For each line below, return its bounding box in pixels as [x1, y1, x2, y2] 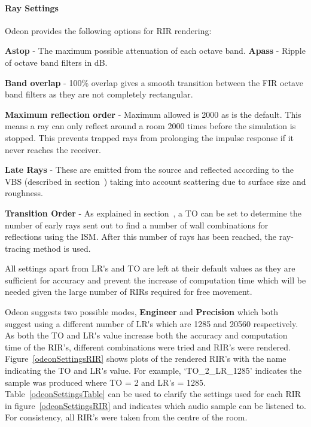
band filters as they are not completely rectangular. [5, 88, 193, 100]
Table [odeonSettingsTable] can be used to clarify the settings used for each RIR [5, 388, 301, 400]
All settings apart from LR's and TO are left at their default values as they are [5, 262, 295, 274]
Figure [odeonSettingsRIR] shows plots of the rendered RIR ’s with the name [5, 352, 286, 365]
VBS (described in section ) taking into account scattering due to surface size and [5, 175, 306, 187]
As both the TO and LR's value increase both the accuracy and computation [5, 329, 288, 341]
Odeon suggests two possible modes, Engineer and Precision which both [5, 306, 279, 318]
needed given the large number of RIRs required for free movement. [5, 285, 252, 298]
